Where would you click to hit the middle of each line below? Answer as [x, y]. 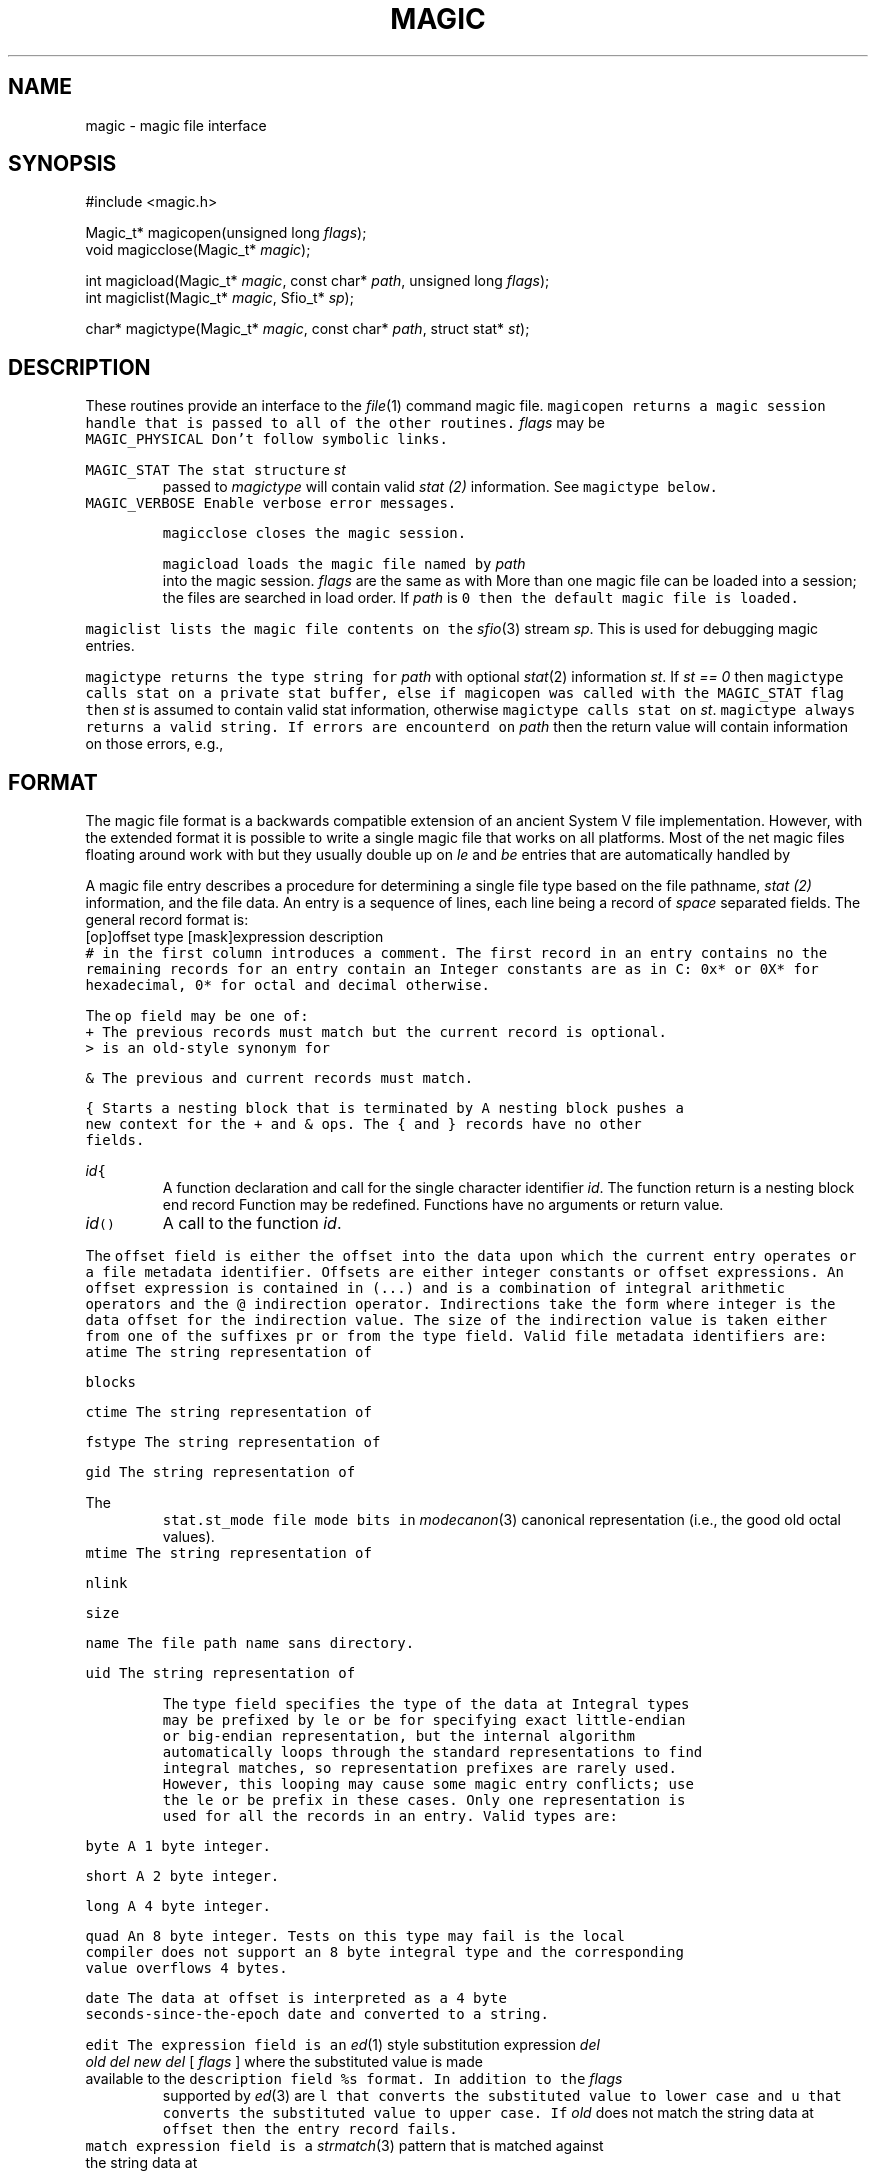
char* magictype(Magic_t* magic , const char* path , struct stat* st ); [307, 329]
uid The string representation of [220, 1673]
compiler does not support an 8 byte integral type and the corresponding [384, 1952]
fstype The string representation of [233, 1442]
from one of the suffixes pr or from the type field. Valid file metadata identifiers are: [456, 1336]
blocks [110, 1382]
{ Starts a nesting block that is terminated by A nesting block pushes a [384, 1108]
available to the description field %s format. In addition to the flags [354, 2079]
